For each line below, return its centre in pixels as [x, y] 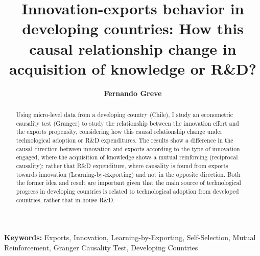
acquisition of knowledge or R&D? [133, 68]
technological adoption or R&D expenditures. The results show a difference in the [125, 140]
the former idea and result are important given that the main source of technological [128, 183]
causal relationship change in [133, 48]
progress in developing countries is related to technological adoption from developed [127, 191]
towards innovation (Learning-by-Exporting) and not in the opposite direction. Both [128, 174]
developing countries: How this [133, 28]
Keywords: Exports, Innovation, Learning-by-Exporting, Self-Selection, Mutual [130, 237]
